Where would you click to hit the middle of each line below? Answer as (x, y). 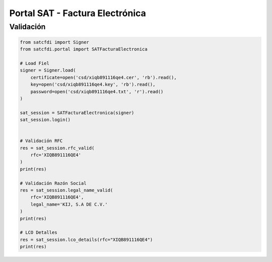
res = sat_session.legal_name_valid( (66, 190)
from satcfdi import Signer (54, 42)
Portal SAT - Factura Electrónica (78, 13)
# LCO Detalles (39, 233)
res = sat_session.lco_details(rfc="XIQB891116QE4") (86, 240)
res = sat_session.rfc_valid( (57, 148)
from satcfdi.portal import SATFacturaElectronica (84, 49)
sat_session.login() (45, 120)
